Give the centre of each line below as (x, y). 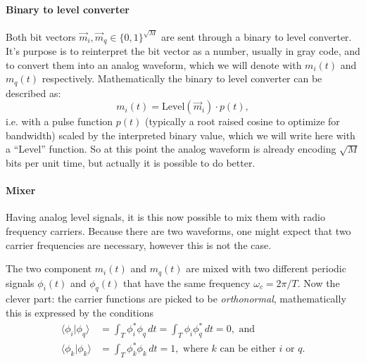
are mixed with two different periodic (266, 268)
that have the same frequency (187, 282)
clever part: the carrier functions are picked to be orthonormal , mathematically (176, 299)
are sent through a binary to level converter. (256, 36)
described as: (33, 93)
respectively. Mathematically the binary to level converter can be (182, 78)
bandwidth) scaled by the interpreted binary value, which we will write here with (181, 135)
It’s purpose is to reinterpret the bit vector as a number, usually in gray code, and (183, 51)
